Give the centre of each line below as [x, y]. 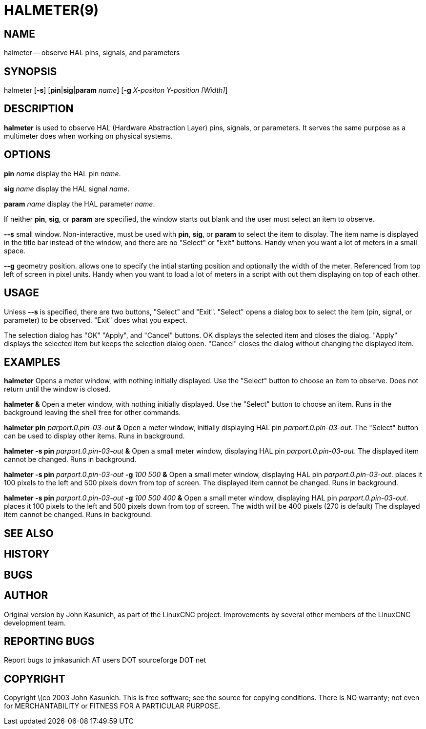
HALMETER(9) [51, 10]
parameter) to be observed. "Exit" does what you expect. [96, 320]
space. [15, 250]
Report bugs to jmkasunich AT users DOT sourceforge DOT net [105, 660]
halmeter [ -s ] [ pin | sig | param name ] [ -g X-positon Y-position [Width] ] [116, 90]
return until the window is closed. [57, 389]
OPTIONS [27, 155]
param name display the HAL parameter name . [80, 204]
